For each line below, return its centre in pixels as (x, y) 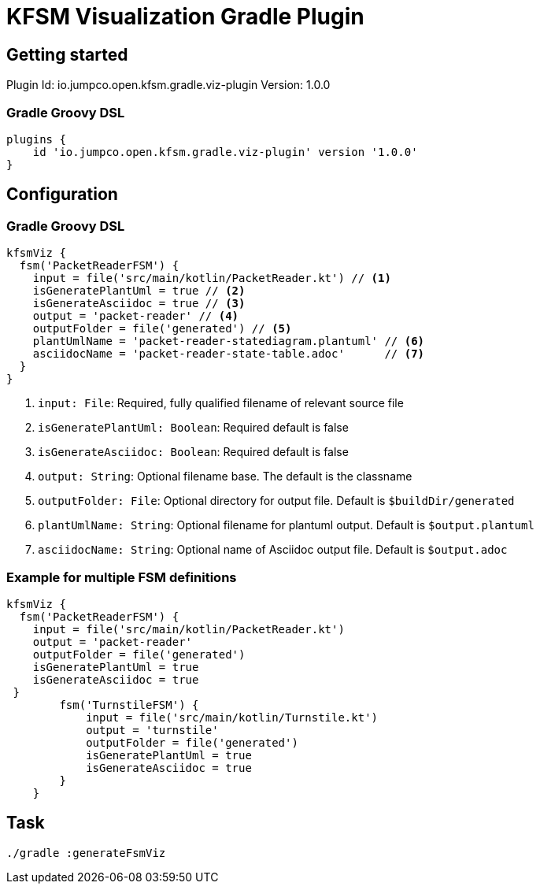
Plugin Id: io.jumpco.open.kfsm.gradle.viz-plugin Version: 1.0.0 (168, 85)
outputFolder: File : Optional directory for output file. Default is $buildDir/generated (276, 501)
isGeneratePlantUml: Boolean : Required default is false (193, 428)
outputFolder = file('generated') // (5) (162, 329)
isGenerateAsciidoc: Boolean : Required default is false (193, 452)
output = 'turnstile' (152, 730)
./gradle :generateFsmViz (86, 853)
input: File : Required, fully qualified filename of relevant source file (221, 403)
